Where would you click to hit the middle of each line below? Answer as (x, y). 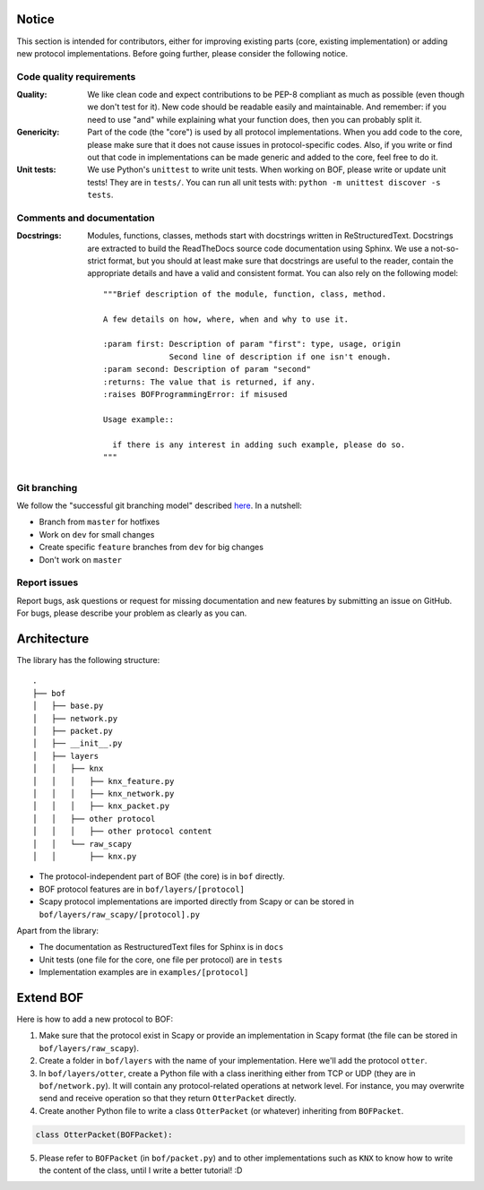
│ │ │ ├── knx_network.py (104, 793)
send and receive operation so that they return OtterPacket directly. (168, 1099)
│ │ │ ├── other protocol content (122, 832)
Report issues (48, 582)
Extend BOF (50, 998)
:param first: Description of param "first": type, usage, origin (252, 344)
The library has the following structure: (88, 660)
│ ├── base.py (68, 706)
